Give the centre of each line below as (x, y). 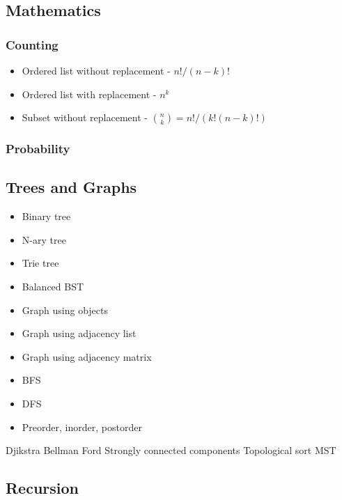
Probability (38, 149)
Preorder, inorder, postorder (82, 427)
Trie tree (40, 263)
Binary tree (46, 216)
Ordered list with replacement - (89, 94)
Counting (32, 44)
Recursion (42, 488)
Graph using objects (65, 310)
